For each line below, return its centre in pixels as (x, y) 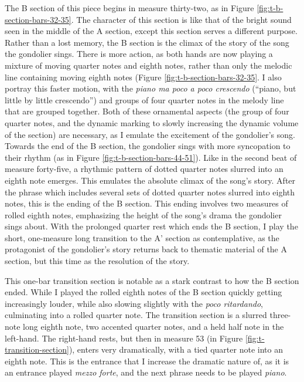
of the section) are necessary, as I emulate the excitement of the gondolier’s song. (150, 134)
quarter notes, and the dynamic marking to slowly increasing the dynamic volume (152, 122)
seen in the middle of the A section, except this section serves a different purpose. (151, 31)
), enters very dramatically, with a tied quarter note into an (176, 349)
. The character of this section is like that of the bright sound (181, 19)
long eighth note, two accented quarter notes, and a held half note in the (153, 327)
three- (280, 315)
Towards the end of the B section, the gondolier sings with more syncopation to (148, 146)
